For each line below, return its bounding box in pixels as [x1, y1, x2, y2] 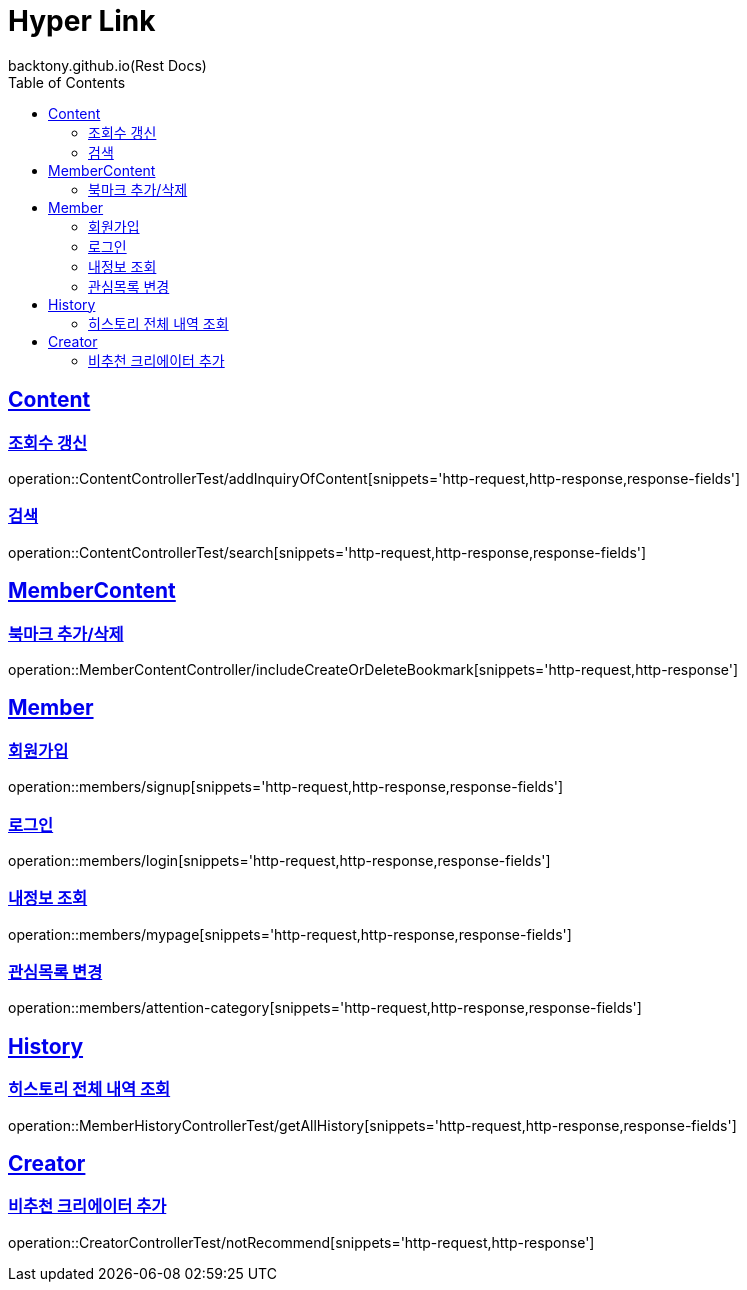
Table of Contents [8, 73, 126, 91]
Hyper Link [8, 4, 156, 38]
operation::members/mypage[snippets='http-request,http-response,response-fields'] [8, 925, 572, 943]
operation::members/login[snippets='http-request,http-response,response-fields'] [8, 851, 551, 869]
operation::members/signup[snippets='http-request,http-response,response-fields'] [8, 778, 564, 796]
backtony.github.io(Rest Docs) [8, 56, 207, 74]
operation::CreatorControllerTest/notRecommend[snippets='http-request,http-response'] [8, 1233, 595, 1251]
